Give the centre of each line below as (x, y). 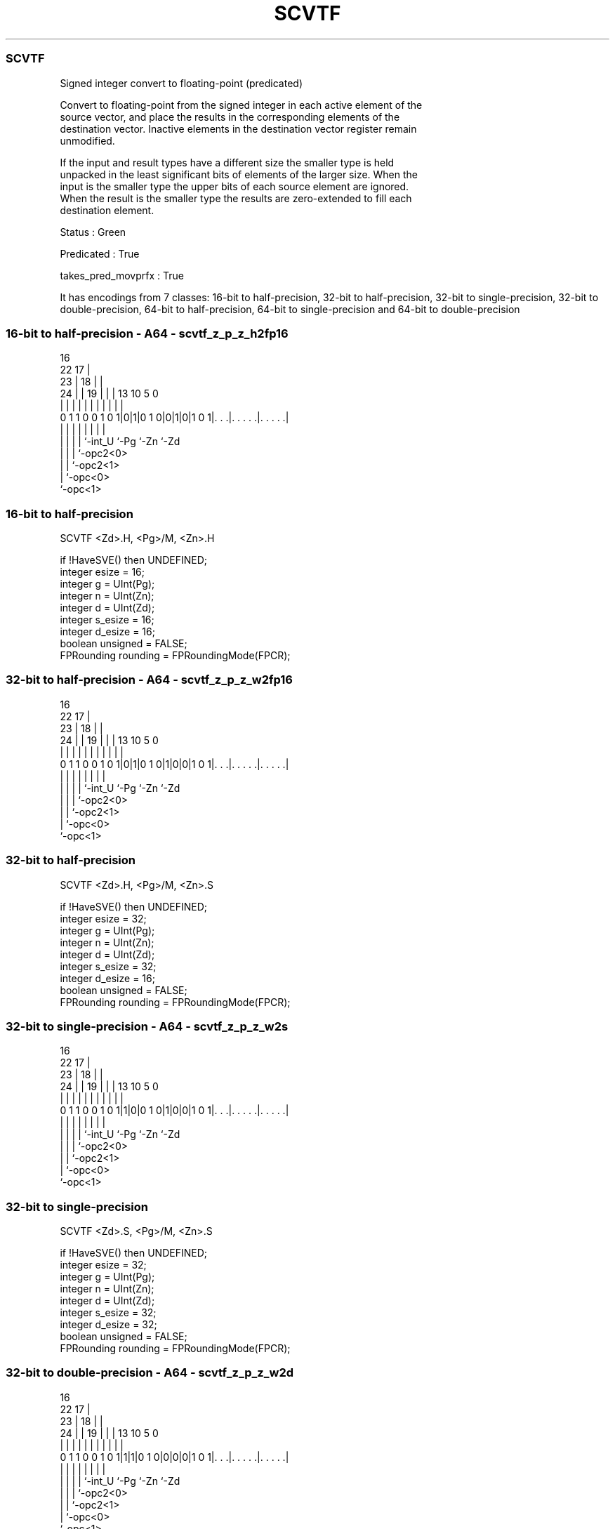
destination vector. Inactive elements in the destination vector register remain (238, 128)
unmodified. (87, 140)
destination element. (107, 210)
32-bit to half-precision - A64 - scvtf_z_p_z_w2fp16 (149, 680)
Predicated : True (100, 253)
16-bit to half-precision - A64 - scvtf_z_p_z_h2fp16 (147, 333)
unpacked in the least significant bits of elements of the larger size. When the (239, 174)
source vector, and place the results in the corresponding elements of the (230, 117)
